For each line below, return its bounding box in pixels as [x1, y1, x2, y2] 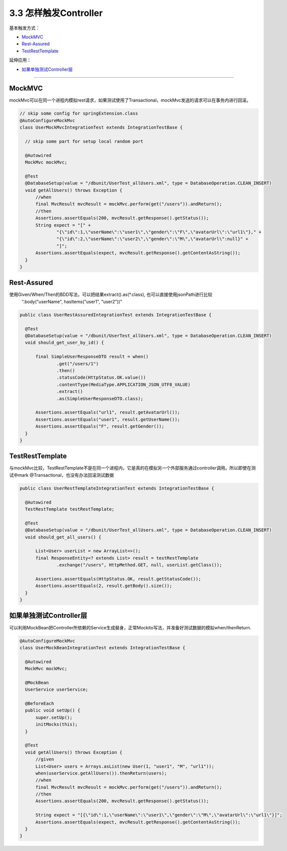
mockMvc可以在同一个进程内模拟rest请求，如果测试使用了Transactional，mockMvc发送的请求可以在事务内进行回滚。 [9, 97, 251, 103]
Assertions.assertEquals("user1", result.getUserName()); [35, 417, 180, 422]
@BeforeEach [25, 701, 54, 707]
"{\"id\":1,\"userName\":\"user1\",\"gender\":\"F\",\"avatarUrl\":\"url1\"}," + [56, 229, 262, 235]
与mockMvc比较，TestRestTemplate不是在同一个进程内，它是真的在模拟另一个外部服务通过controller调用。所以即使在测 [9, 465, 256, 471]
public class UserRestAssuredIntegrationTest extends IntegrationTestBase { [19, 312, 212, 317]
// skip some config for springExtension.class [19, 111, 138, 117]
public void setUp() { [25, 708, 81, 713]
